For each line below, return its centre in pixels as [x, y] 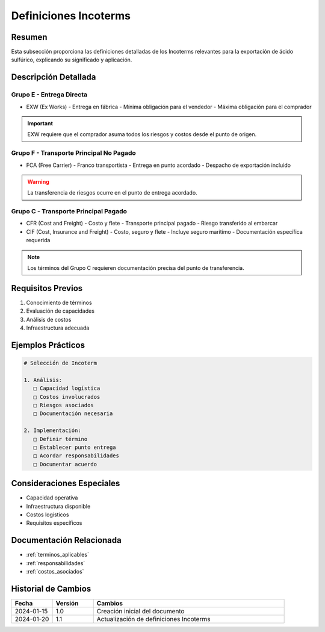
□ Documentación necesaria [73, 414]
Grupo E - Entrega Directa [49, 95]
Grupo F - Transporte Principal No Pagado [74, 153]
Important [40, 123]
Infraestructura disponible [58, 506]
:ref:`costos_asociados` [55, 572]
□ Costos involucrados [67, 397]
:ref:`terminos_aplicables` [58, 555]
